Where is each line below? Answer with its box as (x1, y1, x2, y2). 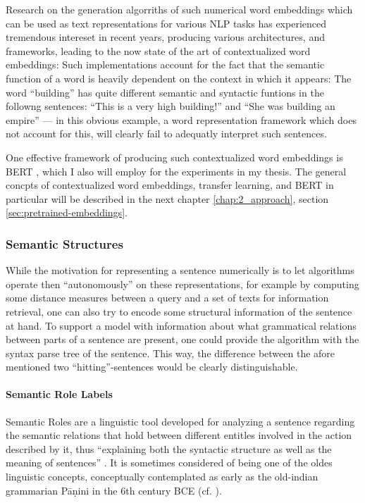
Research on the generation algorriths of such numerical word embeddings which (6, 2, 353, 16)
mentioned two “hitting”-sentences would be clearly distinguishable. (6, 359, 298, 374)
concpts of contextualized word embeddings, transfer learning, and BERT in (6, 178, 334, 192)
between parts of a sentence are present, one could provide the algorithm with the (6, 332, 359, 347)
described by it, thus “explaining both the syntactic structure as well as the (6, 441, 332, 456)
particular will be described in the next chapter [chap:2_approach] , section (6, 191, 329, 206)
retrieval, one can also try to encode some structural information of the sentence (6, 304, 352, 318)
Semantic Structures (6, 235, 123, 252)
